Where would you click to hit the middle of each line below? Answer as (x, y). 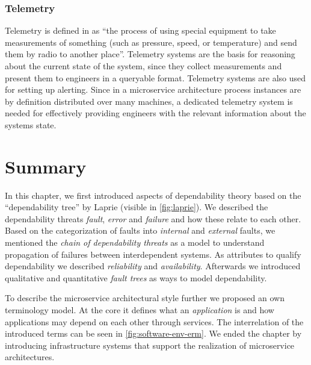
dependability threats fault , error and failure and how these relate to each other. (153, 218)
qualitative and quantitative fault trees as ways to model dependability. (136, 277)
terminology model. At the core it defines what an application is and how (140, 310)
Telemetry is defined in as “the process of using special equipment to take (140, 30)
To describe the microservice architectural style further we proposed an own (145, 298)
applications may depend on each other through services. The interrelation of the (154, 321)
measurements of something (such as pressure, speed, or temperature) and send (151, 42)
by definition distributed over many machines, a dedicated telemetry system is (149, 101)
